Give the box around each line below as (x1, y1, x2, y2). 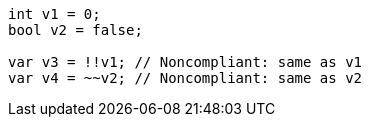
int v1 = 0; (8, 6, 101, 22)
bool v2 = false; (8, 22, 143, 38)
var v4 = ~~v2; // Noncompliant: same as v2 (8, 70, 363, 86)
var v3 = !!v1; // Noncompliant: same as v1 (8, 54, 363, 70)
